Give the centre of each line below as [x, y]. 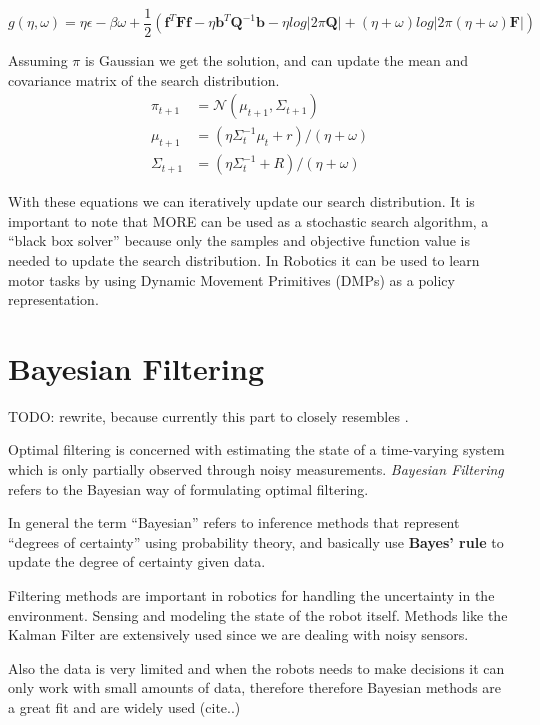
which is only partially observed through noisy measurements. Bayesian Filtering [256, 469]
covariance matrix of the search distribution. [144, 79]
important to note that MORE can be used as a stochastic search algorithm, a [248, 220]
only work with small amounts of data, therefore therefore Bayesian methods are [255, 687]
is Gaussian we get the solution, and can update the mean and [276, 60]
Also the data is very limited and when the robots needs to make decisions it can [256, 667]
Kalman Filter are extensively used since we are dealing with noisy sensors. [238, 634]
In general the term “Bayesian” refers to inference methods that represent [234, 522]
